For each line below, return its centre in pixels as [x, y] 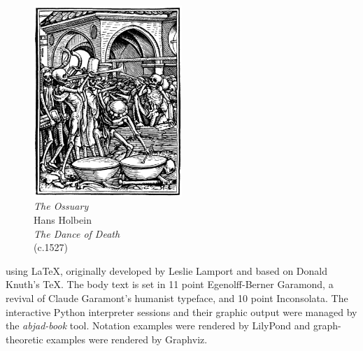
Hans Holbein [63, 219]
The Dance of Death [77, 233]
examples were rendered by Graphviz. [127, 339]
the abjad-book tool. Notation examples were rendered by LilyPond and [158, 325]
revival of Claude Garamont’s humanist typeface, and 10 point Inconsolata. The [177, 298]
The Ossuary [61, 206]
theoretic [24, 339]
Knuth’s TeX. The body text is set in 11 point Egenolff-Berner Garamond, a [170, 284]
